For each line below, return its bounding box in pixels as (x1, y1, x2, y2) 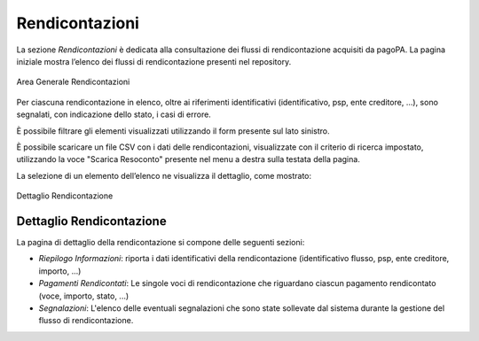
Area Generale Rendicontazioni (16, 76, 130, 88)
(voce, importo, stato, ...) (38, 291, 130, 301)
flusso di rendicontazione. (38, 315, 134, 326)
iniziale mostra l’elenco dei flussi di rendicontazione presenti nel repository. (16, 56, 292, 66)
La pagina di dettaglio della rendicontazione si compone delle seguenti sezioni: (16, 236, 305, 247)
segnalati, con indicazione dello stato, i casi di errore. (16, 109, 212, 120)
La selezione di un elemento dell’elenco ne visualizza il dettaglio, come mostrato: (16, 170, 312, 181)
